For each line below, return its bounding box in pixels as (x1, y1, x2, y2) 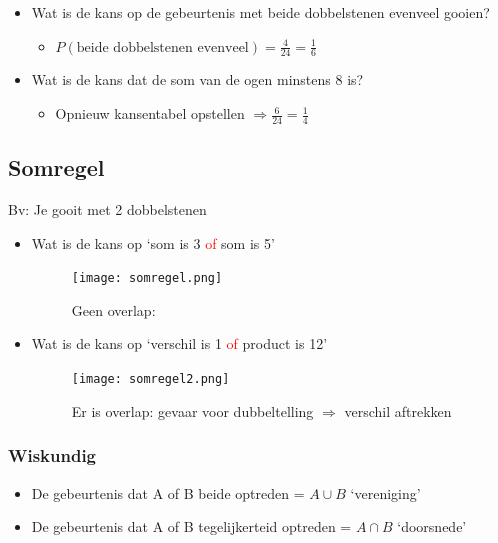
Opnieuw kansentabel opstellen (55, 103, 245, 124)
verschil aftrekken (344, 400, 452, 421)
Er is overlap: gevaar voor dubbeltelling (71, 400, 314, 421)
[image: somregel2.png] (71, 372, 230, 387)
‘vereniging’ (350, 482, 421, 503)
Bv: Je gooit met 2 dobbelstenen (8, 199, 207, 220)
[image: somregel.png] (71, 271, 223, 286)
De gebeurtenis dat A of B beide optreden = (31, 482, 305, 503)
